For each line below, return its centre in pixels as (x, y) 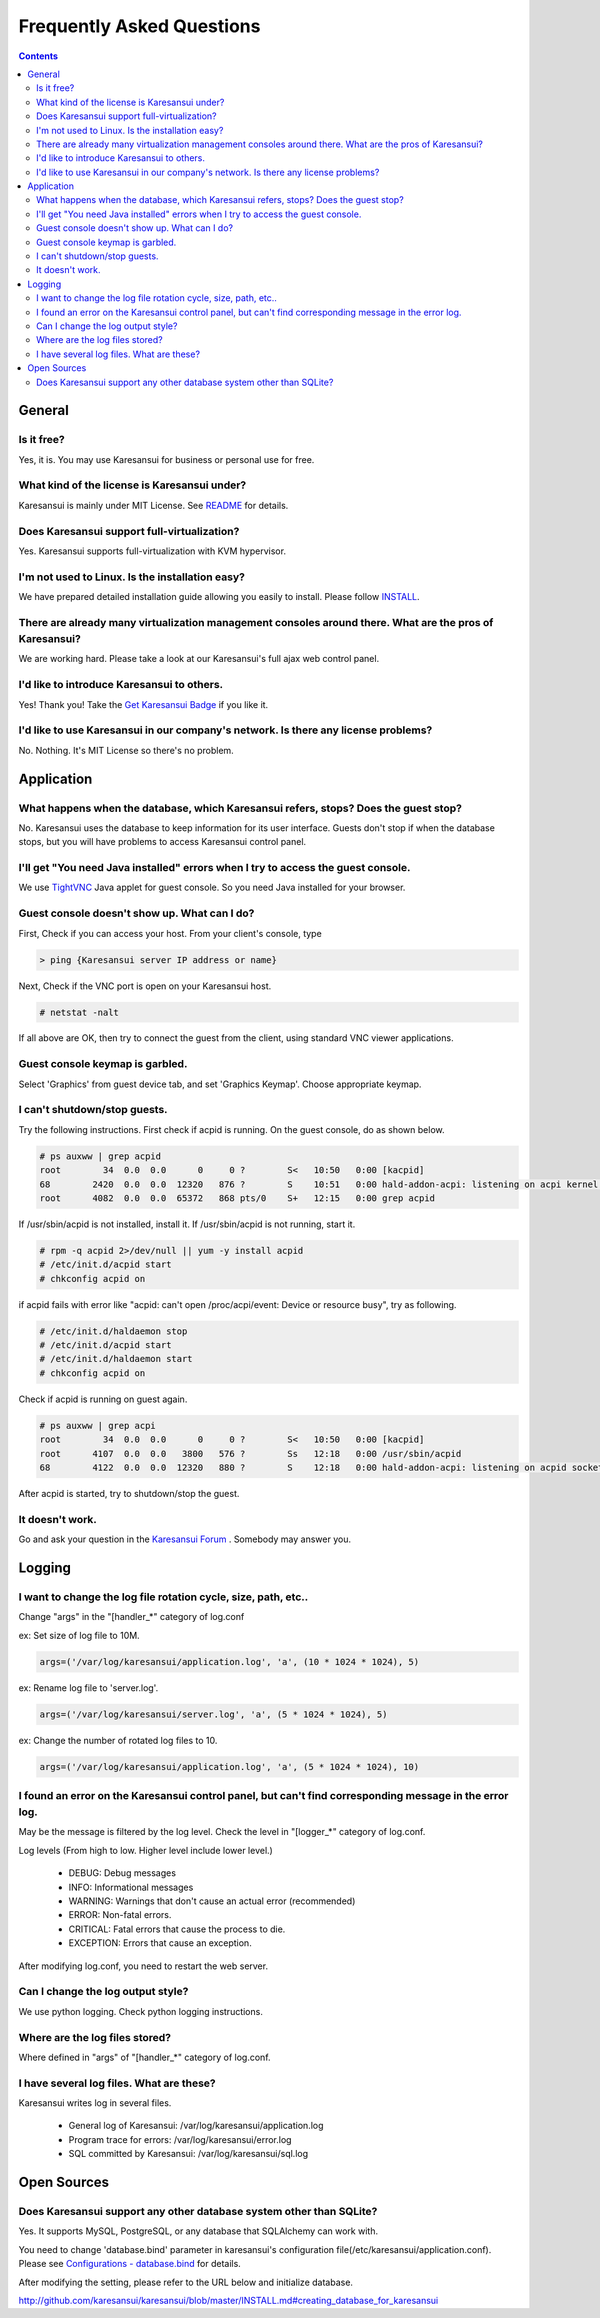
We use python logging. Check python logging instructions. (141, 2011)
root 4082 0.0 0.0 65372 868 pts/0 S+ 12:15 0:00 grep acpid (237, 1198)
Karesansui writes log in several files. (95, 2103)
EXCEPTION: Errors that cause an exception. (160, 1943)
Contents (38, 56)
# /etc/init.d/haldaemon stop (113, 1331)
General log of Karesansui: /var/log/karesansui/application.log (196, 2126)
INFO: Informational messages (131, 1887)
